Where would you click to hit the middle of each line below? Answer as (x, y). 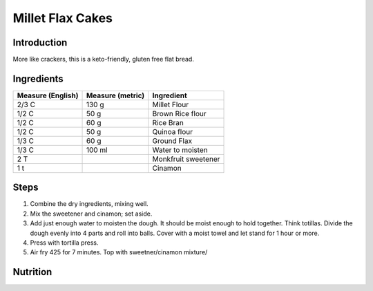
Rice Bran (168, 122)
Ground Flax (172, 140)
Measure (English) (48, 95)
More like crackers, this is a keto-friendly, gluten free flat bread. (104, 59)
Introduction (40, 43)
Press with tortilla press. (64, 243)
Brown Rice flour (179, 113)
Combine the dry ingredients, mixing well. (89, 204)
